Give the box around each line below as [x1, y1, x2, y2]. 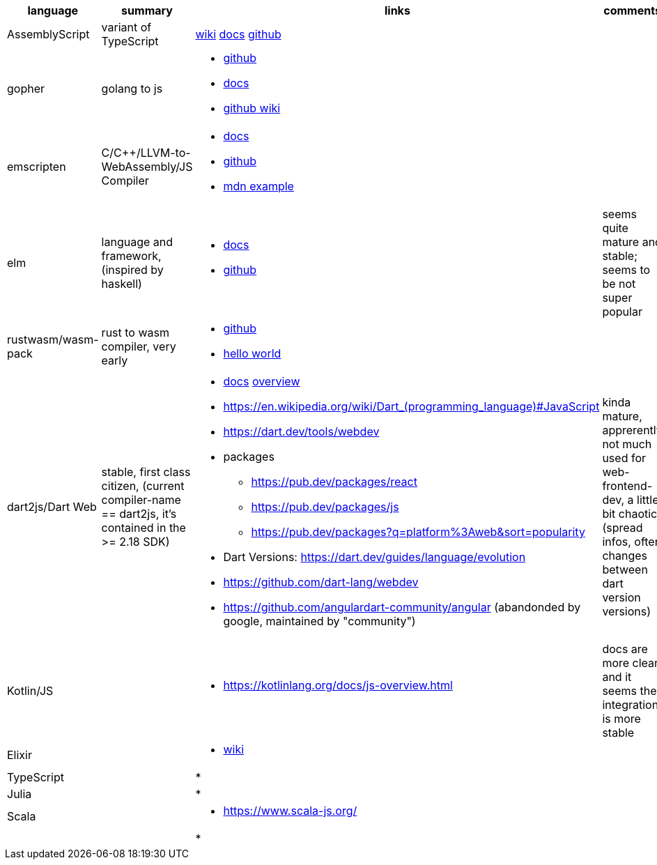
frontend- [602, 479, 653, 493]
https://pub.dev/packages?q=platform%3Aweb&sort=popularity [251, 525, 585, 539]
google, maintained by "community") [223, 614, 416, 628]
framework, [101, 249, 162, 263]
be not [602, 277, 636, 291]
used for [602, 451, 646, 465]
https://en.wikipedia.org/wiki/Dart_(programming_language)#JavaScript [223, 399, 600, 413]
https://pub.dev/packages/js [251, 500, 399, 514]
